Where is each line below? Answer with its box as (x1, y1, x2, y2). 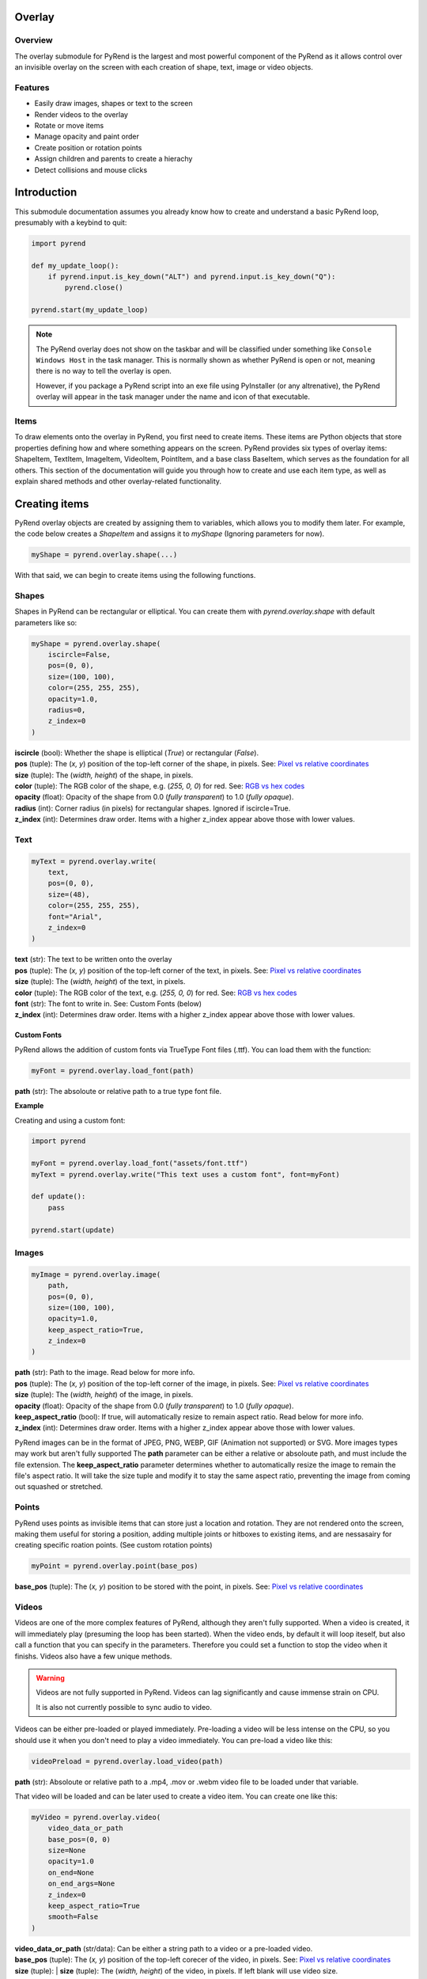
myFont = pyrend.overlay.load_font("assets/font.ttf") (31, 1159, 248, 1168)
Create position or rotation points (34, 142, 142, 152)
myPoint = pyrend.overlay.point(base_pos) (31, 1562, 198, 1571)
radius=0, (47, 705, 86, 715)
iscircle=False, (47, 650, 111, 659)
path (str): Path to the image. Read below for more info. (14, 1368, 195, 1377)
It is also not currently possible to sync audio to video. (36, 1702, 213, 1711)
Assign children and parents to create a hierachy (34, 154, 193, 164)
